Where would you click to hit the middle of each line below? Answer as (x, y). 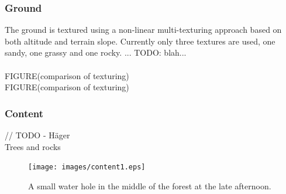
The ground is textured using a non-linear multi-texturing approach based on (143, 30)
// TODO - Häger (37, 135)
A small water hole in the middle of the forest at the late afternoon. (150, 186)
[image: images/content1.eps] (87, 167)
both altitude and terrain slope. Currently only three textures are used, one (140, 41)
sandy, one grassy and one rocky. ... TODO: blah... (96, 52)
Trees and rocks (33, 146)
